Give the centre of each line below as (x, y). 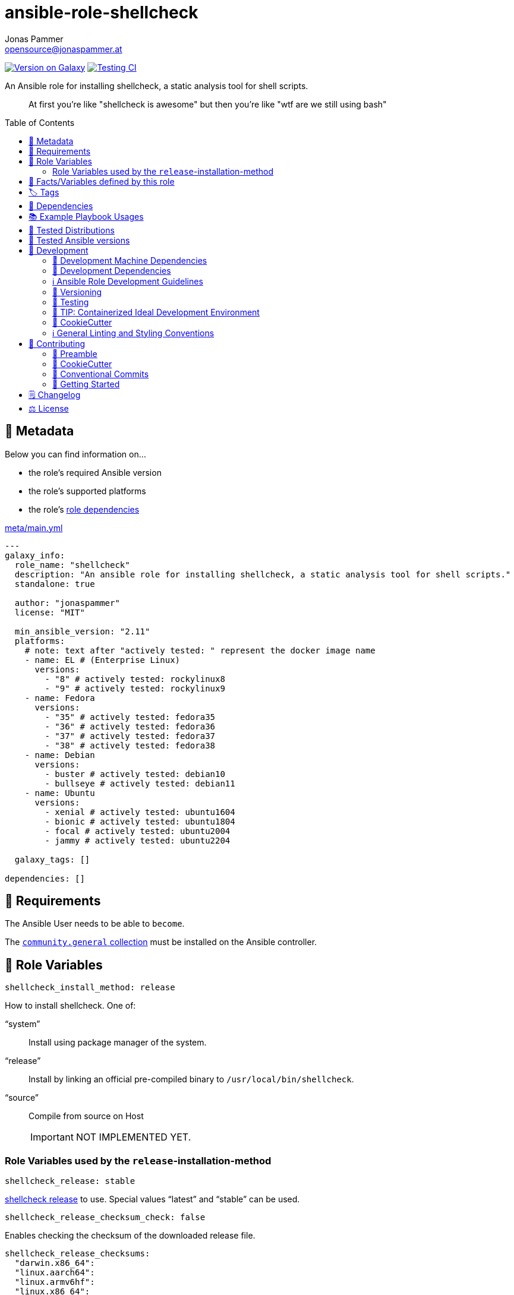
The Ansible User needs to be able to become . (95, 924)
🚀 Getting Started (86, 384)
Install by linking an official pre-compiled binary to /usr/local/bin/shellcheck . (191, 1079)
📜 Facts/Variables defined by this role (102, 181)
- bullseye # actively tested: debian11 (140, 783)
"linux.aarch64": (55, 1273)
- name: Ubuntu (60, 793)
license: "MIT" (50, 612)
